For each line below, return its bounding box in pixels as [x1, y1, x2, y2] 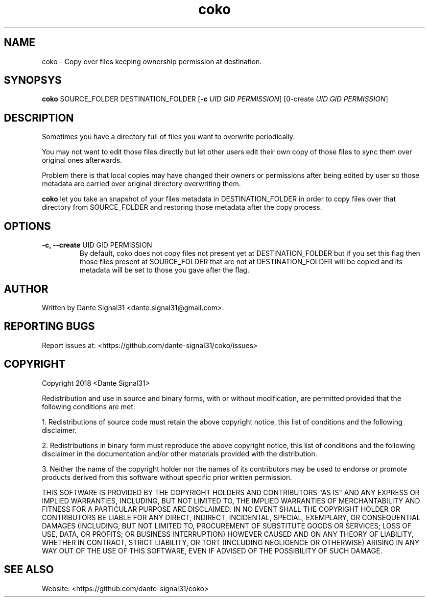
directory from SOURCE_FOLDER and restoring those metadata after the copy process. [42, 203, 322, 212]
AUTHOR [4, 282, 48, 295]
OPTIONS [4, 220, 51, 232]
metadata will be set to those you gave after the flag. [79, 266, 249, 275]
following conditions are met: [42, 402, 135, 411]
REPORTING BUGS [4, 320, 95, 333]
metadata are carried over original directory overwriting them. [42, 179, 241, 188]
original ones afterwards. [42, 156, 122, 165]
